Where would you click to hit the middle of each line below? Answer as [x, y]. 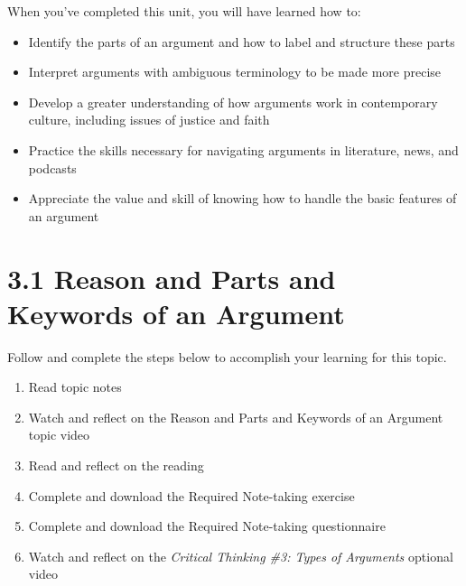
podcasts [52, 167]
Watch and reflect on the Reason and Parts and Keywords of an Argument [236, 417]
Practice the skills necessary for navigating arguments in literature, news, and [243, 149]
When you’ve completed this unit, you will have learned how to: [184, 11]
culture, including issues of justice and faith [149, 120]
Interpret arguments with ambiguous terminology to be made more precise [235, 72]
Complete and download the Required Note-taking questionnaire [207, 526]
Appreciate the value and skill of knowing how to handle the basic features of [242, 198]
